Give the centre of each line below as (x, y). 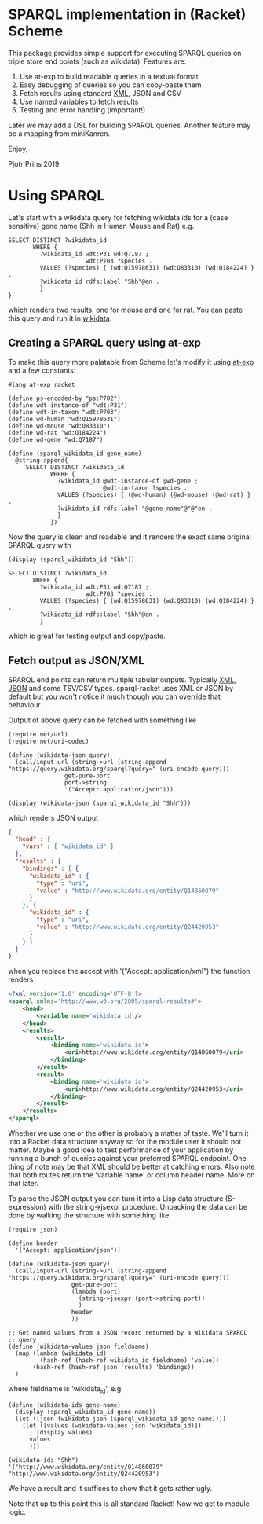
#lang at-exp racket (42, 384)
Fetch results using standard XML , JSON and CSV (100, 93)
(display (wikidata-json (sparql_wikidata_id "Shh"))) (100, 803)
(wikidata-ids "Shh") (44, 1460)
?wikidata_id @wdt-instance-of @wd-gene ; (128, 481)
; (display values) (60, 1432)
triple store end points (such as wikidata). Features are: (97, 61)
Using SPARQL (57, 196)
